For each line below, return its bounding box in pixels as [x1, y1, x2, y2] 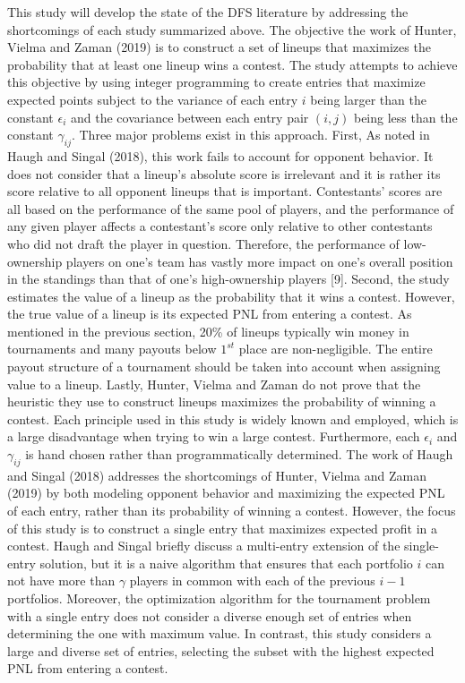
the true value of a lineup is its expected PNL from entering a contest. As [7, 304, 412, 323]
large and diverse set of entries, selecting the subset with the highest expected [7, 641, 435, 660]
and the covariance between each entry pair [70, 107, 309, 126]
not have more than [7, 571, 116, 590]
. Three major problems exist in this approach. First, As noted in [71, 125, 430, 144]
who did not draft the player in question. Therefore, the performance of [7, 234, 400, 252]
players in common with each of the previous [129, 571, 375, 590]
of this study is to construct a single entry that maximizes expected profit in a [7, 518, 438, 537]
